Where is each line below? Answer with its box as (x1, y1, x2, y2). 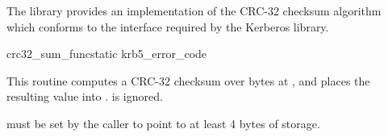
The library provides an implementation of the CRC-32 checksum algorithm (6, 2, 382, 19)
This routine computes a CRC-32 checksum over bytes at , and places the (6, 72, 370, 89)
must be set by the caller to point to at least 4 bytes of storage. (6, 114, 320, 131)
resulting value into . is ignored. (6, 88, 163, 105)
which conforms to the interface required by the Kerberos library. (6, 18, 329, 35)
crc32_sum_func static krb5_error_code (6, 45, 207, 62)
